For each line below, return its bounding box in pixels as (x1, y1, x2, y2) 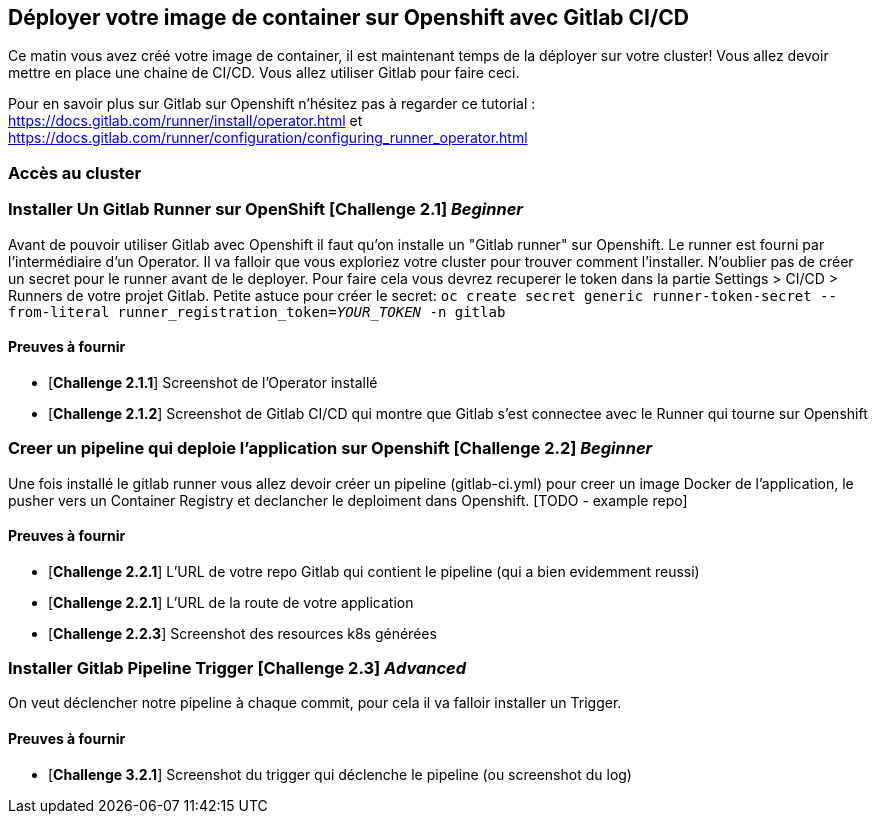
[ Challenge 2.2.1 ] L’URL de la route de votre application (48, 593, 414, 611)
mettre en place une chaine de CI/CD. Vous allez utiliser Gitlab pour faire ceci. (8, 64, 520, 82)
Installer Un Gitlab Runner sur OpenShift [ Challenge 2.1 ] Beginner (8, 199, 523, 220)
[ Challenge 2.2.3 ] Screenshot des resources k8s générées (48, 624, 437, 642)
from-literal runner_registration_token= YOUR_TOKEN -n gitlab (8, 303, 506, 320)
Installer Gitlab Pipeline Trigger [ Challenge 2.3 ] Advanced (8, 658, 467, 679)
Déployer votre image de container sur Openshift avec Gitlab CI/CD (8, 5, 689, 30)
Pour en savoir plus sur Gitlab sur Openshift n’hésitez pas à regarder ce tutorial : (8, 95, 536, 113)
